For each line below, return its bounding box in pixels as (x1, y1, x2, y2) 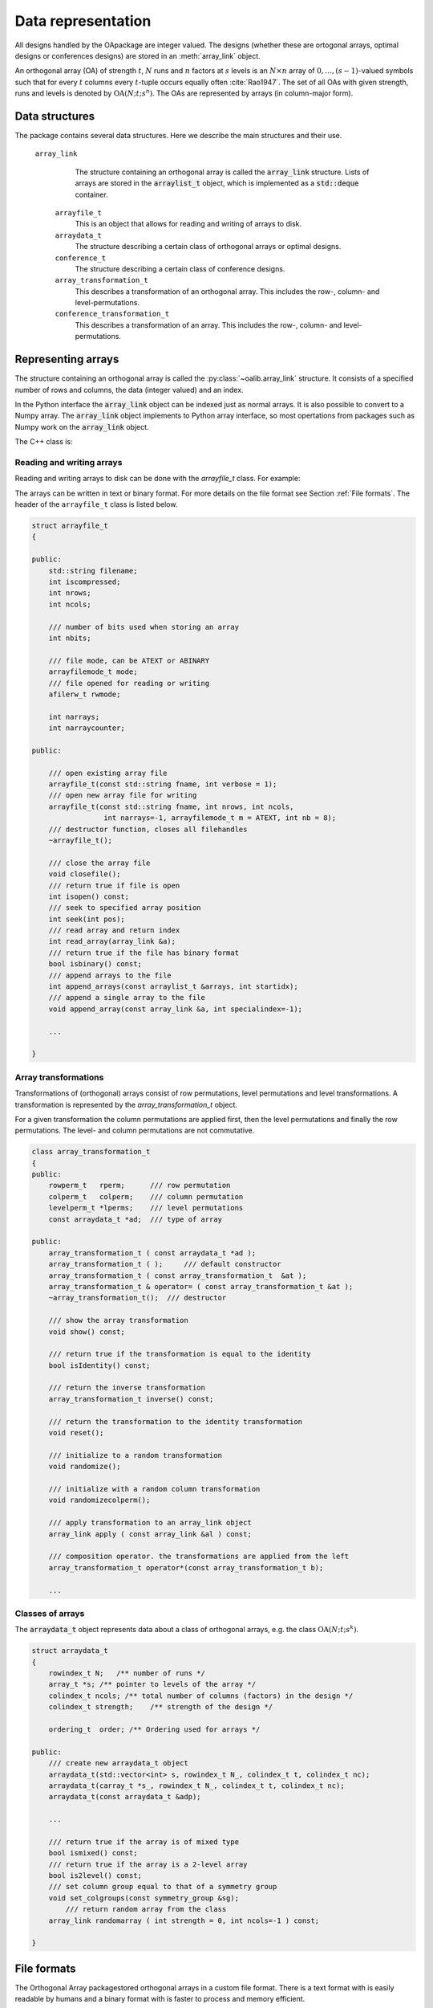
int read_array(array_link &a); (48, 937, 176, 946)
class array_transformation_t (31, 1147, 151, 1157)
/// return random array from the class (65, 1904, 227, 1914)
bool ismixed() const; (48, 1848, 138, 1858)
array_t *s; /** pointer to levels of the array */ (48, 1679, 257, 1689)
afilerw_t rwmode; (48, 689, 121, 699)
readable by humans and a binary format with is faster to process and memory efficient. (14, 1994, 306, 2004)
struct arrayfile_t (31, 521, 108, 530)
